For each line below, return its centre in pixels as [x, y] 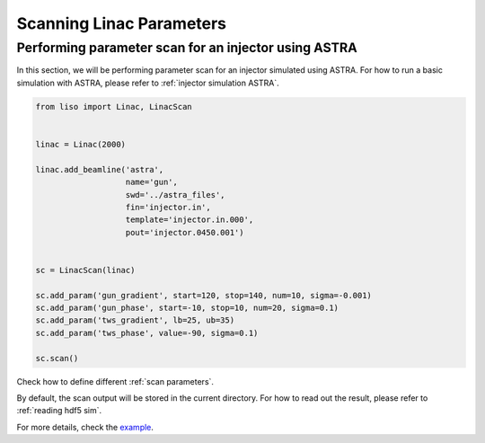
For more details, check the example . [85, 427]
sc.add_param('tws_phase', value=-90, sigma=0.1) [147, 333]
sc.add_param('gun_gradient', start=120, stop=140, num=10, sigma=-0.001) [204, 295]
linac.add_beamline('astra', [100, 169]
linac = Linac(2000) [80, 144]
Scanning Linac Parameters [122, 23]
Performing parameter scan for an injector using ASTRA [187, 48]
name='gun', [152, 182]
